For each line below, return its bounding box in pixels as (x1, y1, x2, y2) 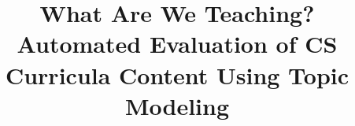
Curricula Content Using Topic (5, 58, 349, 91)
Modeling (124, 89, 230, 121)
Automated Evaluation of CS (17, 28, 338, 60)
